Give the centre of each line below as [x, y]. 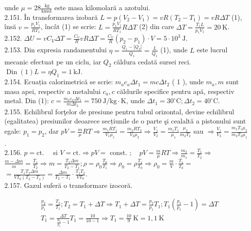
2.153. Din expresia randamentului [56, 50]
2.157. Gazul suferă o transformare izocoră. [68, 185]
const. [119, 152]
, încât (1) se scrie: [68, 26]
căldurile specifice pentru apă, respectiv [176, 91]
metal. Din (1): [27, 100]
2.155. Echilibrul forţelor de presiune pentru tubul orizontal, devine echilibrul [119, 111]
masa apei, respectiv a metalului [53, 91]
